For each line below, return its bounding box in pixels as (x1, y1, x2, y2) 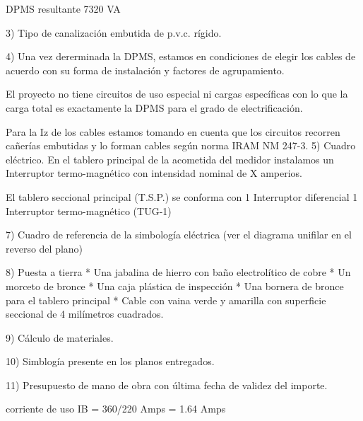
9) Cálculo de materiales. (6, 330, 114, 345)
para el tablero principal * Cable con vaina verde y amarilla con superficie (6, 292, 326, 307)
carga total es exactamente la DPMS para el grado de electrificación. (6, 100, 303, 115)
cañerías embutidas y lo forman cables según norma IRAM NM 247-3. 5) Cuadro (6, 138, 356, 153)
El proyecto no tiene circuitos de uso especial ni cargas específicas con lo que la (6, 86, 348, 101)
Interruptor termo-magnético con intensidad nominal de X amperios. (6, 166, 302, 180)
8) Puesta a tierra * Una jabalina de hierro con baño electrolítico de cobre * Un (6, 265, 351, 279)
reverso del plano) (6, 241, 83, 255)
